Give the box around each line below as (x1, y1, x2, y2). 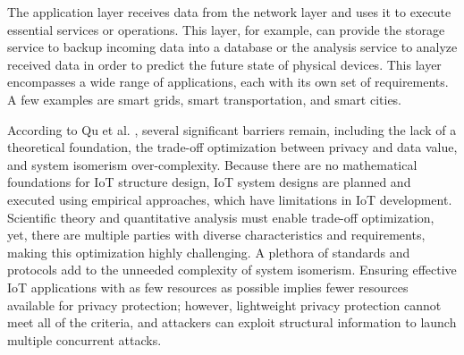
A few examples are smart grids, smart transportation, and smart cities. (7, 89, 402, 108)
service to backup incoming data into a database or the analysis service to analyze (7, 38, 458, 56)
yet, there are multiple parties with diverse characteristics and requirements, (7, 225, 426, 244)
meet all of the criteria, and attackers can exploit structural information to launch (7, 313, 457, 332)
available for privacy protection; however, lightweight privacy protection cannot (7, 295, 442, 314)
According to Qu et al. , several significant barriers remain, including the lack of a (7, 120, 457, 139)
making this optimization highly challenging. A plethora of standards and (7, 242, 410, 261)
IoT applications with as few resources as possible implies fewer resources (7, 277, 409, 296)
